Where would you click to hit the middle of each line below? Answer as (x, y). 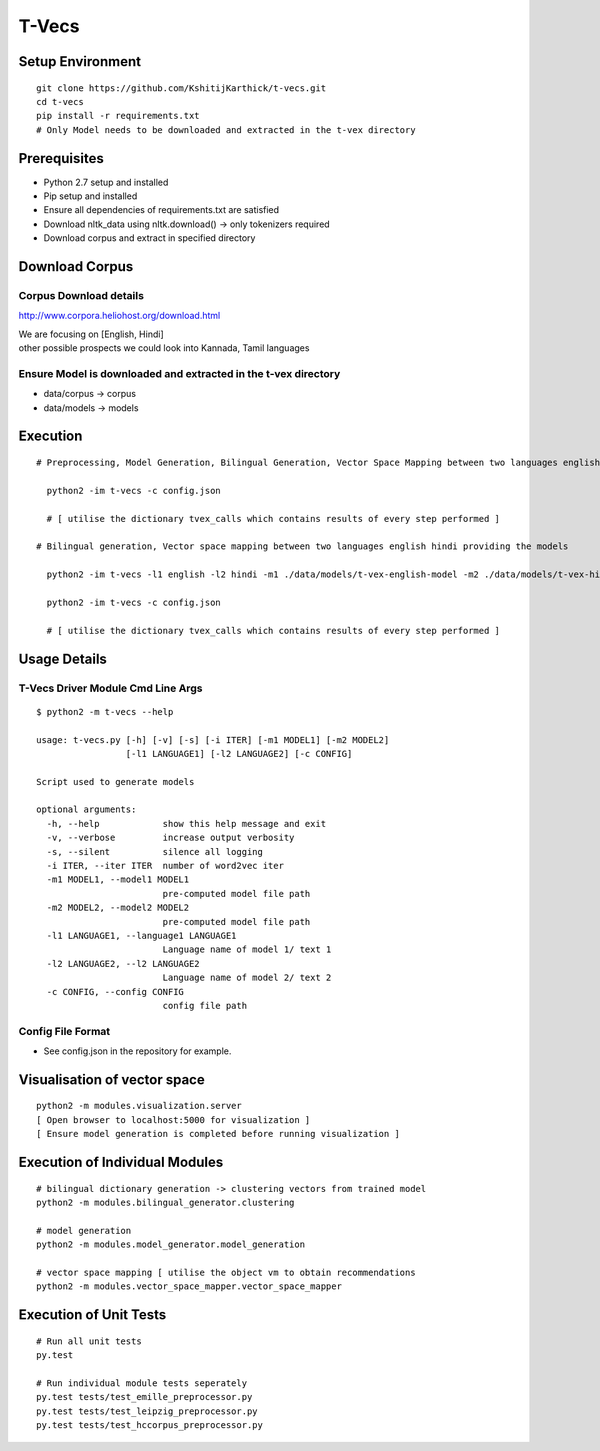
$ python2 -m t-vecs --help (105, 711)
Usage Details (62, 658)
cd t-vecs (60, 101)
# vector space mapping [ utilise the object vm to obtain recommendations (226, 1273)
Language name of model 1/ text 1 (247, 949)
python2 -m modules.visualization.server (139, 1106)
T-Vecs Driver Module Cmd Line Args (110, 688)
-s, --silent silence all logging (155, 851)
